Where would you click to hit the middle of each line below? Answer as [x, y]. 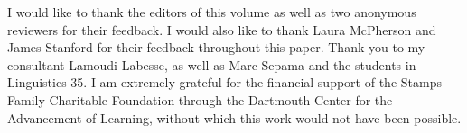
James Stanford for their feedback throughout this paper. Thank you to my [216, 47]
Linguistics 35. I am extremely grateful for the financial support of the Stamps [224, 82]
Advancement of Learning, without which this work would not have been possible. [234, 117]
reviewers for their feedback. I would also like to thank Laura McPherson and [222, 29]
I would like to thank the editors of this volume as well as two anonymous [212, 12]
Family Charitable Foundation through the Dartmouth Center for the [200, 99]
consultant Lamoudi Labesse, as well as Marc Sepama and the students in [212, 64]
